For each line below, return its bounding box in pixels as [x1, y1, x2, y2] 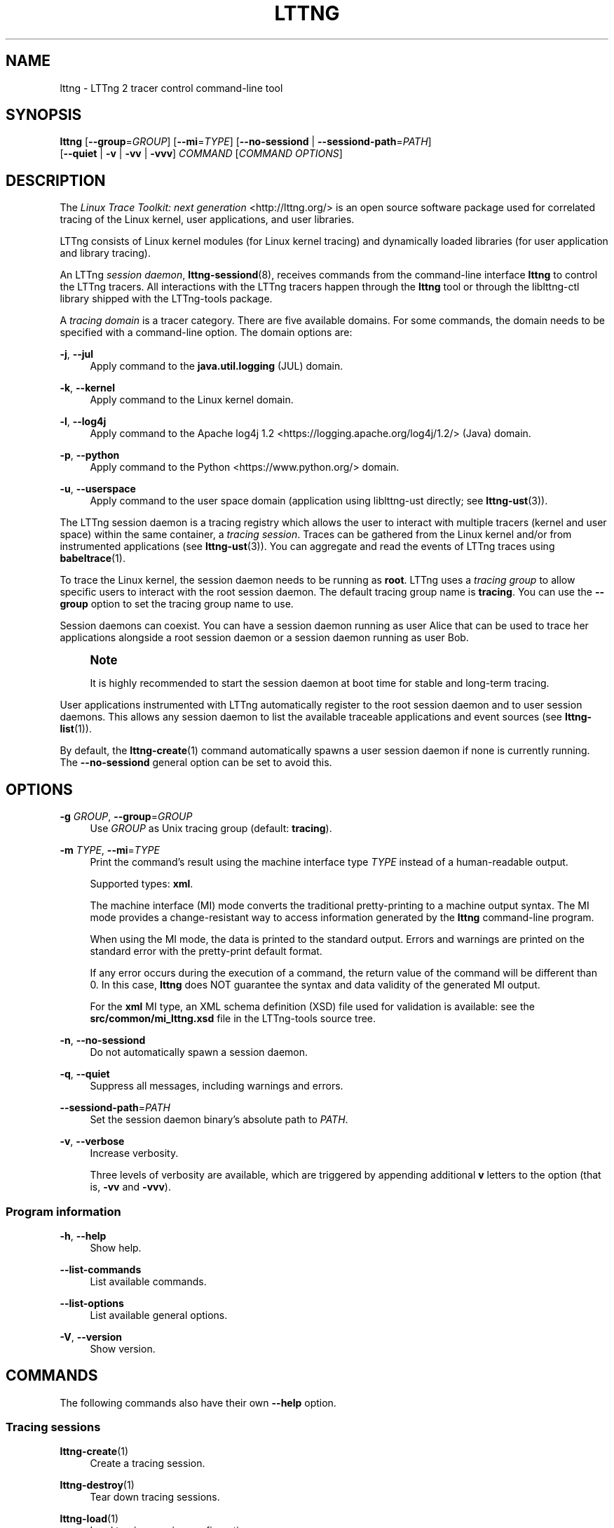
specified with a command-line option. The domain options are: [60, 326, 353, 339]
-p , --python [60, 449, 120, 462]
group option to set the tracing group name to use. [60, 598, 294, 610]
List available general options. [90, 1308, 228, 1321]
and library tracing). [60, 247, 151, 260]
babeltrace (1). [60, 552, 125, 565]
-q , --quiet [60, 1068, 110, 1080]
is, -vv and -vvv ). [90, 1181, 171, 1193]
